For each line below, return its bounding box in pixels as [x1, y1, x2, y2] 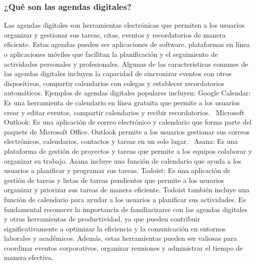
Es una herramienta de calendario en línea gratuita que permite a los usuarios [4, 97, 240, 107]
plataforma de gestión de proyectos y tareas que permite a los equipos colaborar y [4, 145, 252, 156]
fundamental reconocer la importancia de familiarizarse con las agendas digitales [4, 204, 248, 214]
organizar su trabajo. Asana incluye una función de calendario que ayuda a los [4, 155, 241, 166]
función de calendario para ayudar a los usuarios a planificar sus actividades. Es [4, 194, 246, 204]
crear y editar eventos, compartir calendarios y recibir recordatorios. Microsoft [4, 107, 245, 117]
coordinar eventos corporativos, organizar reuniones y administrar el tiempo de [4, 242, 243, 253]
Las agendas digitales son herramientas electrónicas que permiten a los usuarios [4, 20, 245, 30]
